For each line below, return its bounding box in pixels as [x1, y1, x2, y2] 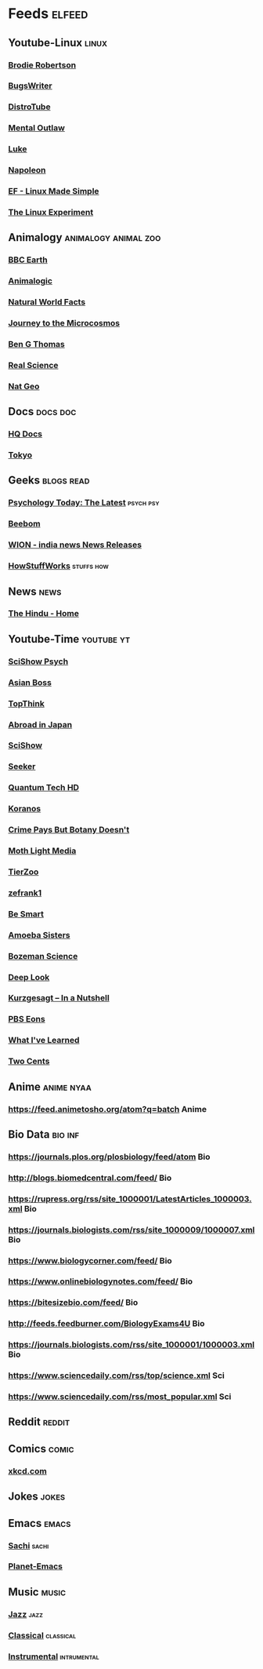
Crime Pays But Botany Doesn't [8, 825, 130, 836]
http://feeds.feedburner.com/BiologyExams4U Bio [8, 1318, 205, 1329]
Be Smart [8, 908, 45, 919]
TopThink [8, 698, 45, 709]
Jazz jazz [8, 1609, 43, 1620]
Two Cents [8, 1056, 50, 1067]
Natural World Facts [8, 297, 86, 308]
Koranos [8, 804, 41, 814]
